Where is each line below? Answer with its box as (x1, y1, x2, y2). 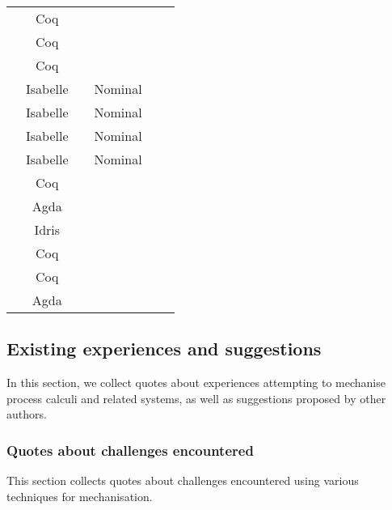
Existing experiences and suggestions (6, 336, 322, 361)
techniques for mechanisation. (6, 487, 153, 504)
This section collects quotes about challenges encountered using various (6, 472, 359, 489)
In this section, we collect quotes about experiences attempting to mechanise (6, 374, 386, 391)
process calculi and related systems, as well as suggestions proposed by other (6, 389, 386, 406)
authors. (6, 406, 47, 423)
